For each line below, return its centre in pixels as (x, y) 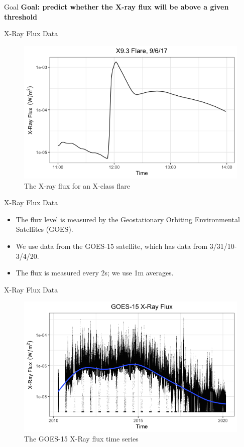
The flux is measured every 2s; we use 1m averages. (95, 273)
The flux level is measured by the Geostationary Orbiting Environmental (128, 219)
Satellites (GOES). (44, 229)
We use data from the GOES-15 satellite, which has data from (112, 246)
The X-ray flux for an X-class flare (77, 185)
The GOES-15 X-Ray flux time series (81, 439)
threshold (21, 16)
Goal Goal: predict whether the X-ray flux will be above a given (116, 7)
